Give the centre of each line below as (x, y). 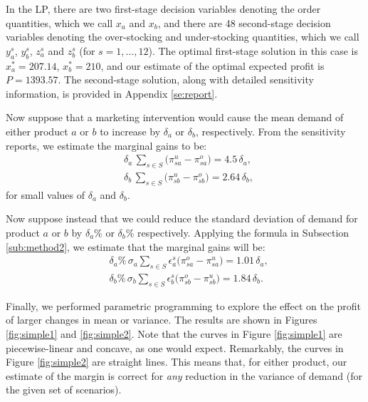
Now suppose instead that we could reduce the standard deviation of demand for (182, 218)
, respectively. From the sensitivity (270, 131)
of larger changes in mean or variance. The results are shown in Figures (162, 320)
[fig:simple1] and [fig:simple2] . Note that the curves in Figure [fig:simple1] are (174, 334)
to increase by (130, 131)
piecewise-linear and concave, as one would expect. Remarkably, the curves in (175, 347)
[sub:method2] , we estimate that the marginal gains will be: (136, 246)
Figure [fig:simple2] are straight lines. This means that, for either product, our (177, 362)
